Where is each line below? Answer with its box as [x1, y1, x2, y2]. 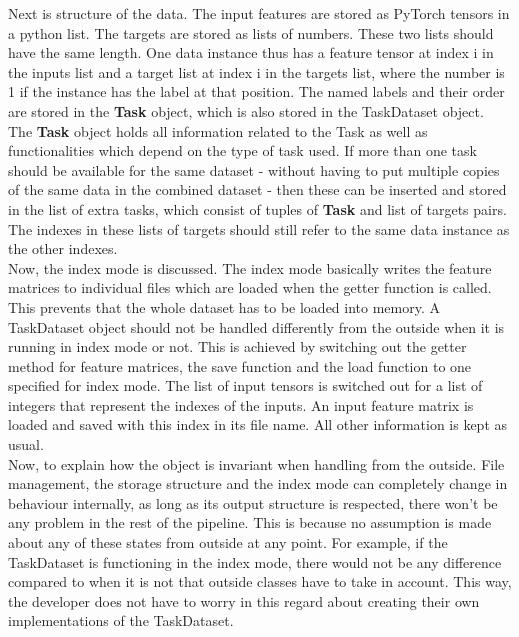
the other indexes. [8, 238, 118, 259]
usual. [8, 434, 44, 455]
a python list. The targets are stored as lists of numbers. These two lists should [8, 22, 494, 43]
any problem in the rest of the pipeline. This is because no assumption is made [8, 512, 492, 533]
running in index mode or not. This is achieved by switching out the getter [8, 336, 467, 357]
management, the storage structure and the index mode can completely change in [8, 473, 508, 494]
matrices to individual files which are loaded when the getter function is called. [8, 277, 492, 298]
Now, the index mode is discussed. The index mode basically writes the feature [8, 257, 492, 278]
